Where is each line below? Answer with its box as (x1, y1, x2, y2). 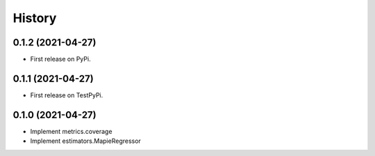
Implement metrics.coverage (30, 127, 112, 135)
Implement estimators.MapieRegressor (30, 137, 142, 145)
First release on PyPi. (30, 55, 91, 64)
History (12, 10, 57, 26)
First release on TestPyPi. (30, 90, 103, 99)
